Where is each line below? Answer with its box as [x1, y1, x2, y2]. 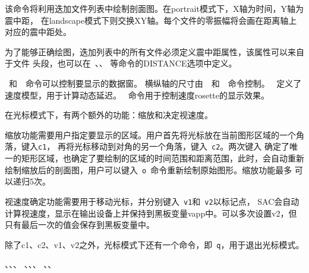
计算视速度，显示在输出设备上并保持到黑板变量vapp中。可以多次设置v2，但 [5, 207, 297, 219]
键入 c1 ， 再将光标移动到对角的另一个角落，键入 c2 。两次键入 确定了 [21, 140, 289, 153]
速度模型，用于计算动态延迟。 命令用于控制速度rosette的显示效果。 [5, 88, 269, 101]
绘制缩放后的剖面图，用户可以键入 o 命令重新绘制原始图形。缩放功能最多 [5, 163, 292, 176]
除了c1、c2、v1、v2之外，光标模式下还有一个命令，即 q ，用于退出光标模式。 [5, 238, 304, 250]
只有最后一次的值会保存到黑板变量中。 [5, 218, 154, 231]
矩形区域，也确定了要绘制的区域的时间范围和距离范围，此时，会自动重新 [21, 152, 304, 164]
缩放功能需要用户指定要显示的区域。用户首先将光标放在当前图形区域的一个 [5, 128, 296, 141]
